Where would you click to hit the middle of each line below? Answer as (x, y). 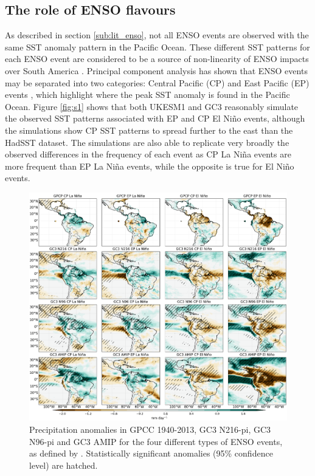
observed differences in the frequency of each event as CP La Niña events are (148, 154)
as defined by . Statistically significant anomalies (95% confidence (151, 453)
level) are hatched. (64, 465)
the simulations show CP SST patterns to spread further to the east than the (149, 130)
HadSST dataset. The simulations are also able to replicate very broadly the (147, 142)
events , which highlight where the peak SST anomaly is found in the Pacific (147, 95)
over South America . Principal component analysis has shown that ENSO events (156, 70)
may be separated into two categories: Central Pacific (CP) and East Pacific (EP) (157, 82)
